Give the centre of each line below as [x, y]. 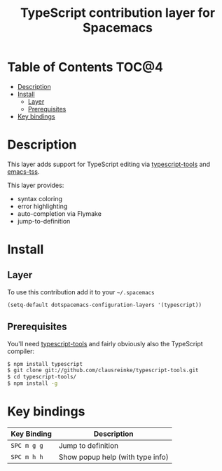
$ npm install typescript [45, 364]
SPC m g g [27, 445]
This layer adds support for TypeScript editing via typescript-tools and [109, 164]
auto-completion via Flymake [59, 213]
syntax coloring [40, 198]
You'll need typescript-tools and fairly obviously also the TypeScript [105, 343]
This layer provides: [36, 185]
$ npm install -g [33, 383]
